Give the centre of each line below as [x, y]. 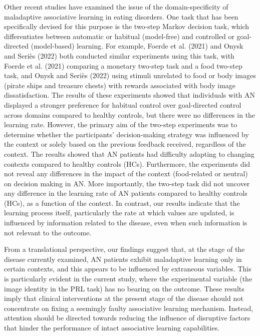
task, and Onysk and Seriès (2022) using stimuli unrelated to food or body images [130, 75]
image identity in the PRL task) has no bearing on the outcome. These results [124, 288]
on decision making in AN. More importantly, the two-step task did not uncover [127, 183]
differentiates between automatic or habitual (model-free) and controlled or [119, 36]
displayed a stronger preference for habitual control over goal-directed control [123, 104]
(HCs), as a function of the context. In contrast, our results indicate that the [122, 203]
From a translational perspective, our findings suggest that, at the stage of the [124, 249]
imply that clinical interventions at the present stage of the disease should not [124, 298]
